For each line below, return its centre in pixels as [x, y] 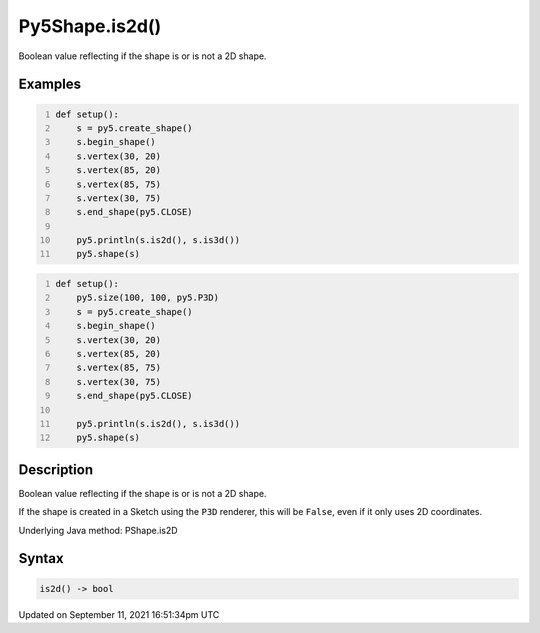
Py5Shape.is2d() [90, 26]
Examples [50, 84]
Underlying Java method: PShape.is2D [98, 530]
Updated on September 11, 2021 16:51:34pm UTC [119, 614]
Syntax [41, 558]
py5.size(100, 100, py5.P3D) [148, 298]
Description [56, 469]
